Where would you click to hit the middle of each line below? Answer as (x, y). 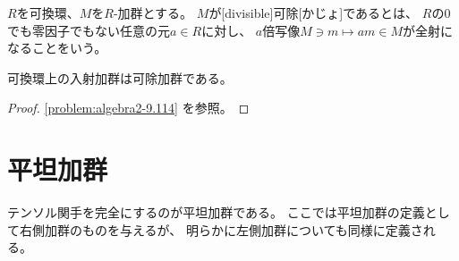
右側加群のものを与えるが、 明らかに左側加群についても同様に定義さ (221, 229)
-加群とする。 (153, 13)
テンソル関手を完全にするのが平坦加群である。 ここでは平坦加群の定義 (216, 212)
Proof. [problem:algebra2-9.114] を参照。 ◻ (128, 108)
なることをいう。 (57, 48)
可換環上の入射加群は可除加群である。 (120, 77)
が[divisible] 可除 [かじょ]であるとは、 (314, 13)
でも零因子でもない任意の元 (89, 30)
